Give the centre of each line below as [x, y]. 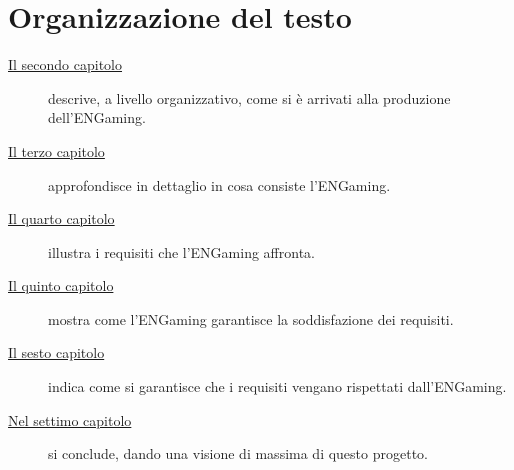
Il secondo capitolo [65, 64]
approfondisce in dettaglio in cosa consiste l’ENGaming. [219, 184]
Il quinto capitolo [61, 285]
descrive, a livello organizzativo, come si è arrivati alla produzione [249, 97]
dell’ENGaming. [97, 117]
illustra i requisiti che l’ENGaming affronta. [181, 251]
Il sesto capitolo [56, 352]
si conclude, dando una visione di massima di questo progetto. [238, 453]
